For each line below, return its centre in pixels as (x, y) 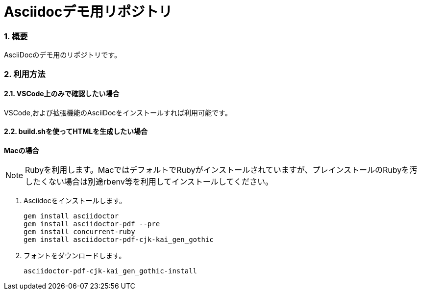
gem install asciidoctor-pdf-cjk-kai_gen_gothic (119, 239)
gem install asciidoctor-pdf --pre (92, 224)
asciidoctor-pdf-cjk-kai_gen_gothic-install (111, 271)
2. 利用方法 (25, 74)
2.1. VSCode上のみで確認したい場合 (62, 94)
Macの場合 (22, 150)
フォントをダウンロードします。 (75, 255)
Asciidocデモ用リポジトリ (88, 12)
